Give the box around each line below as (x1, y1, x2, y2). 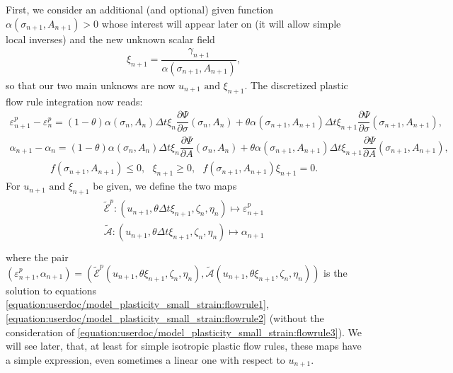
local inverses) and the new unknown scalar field (6, 31, 215, 46)
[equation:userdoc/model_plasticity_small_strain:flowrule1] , (6, 297, 269, 311)
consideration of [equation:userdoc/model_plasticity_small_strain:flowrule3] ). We (6, 324, 362, 339)
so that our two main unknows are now (6, 77, 176, 92)
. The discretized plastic (244, 77, 348, 92)
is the (323, 265, 348, 280)
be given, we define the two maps (93, 178, 237, 193)
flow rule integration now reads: (6, 93, 143, 108)
